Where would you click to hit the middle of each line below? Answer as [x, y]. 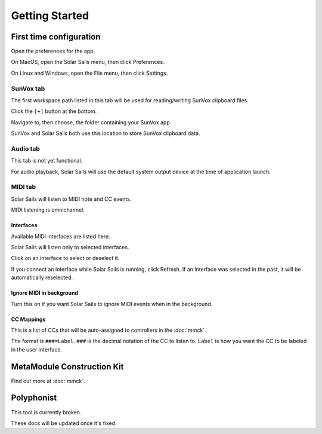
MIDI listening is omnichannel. [48, 210]
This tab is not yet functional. [47, 161]
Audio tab [25, 148]
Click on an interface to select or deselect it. [65, 258]
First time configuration [56, 37]
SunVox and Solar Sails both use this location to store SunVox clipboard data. [106, 133]
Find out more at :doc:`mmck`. [48, 381]
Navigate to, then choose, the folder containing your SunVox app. [91, 122]
